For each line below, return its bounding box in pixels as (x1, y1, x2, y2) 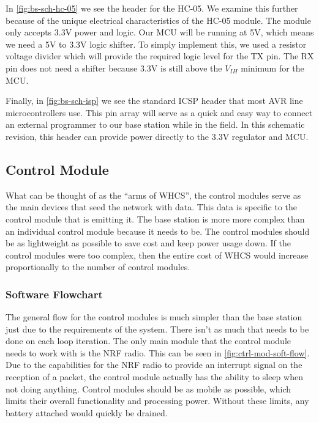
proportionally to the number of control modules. (6, 260, 190, 273)
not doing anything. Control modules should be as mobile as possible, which (6, 382, 291, 395)
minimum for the (241, 61, 304, 74)
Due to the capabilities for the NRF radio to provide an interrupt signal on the (6, 358, 302, 371)
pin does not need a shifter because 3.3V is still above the (6, 61, 222, 74)
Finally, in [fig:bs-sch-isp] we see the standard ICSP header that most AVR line (6, 94, 303, 107)
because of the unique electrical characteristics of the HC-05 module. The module (6, 13, 311, 26)
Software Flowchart (6, 286, 103, 301)
